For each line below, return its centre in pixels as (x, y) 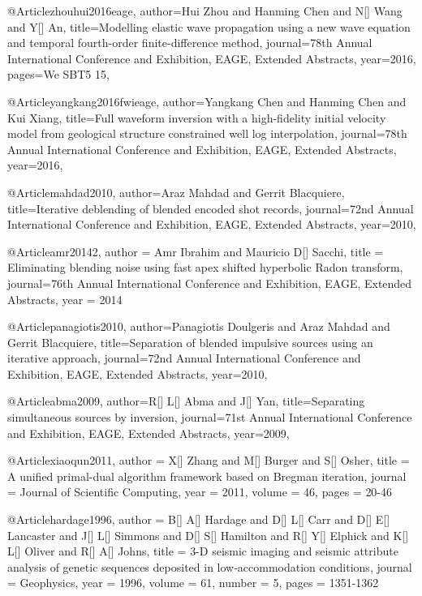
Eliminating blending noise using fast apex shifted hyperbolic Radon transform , (205, 267)
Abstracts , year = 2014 (65, 299)
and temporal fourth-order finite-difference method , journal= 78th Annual (190, 43)
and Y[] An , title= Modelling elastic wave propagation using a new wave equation (209, 26)
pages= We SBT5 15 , (58, 74)
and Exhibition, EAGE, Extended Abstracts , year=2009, (149, 433)
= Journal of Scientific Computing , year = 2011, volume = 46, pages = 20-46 (200, 492)
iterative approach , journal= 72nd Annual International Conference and (184, 358)
